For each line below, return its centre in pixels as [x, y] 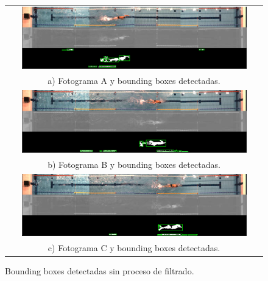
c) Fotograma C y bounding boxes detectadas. [134, 248]
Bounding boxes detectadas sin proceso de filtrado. [100, 271]
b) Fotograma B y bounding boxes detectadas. [134, 164]
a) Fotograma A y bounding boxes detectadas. [134, 81]
